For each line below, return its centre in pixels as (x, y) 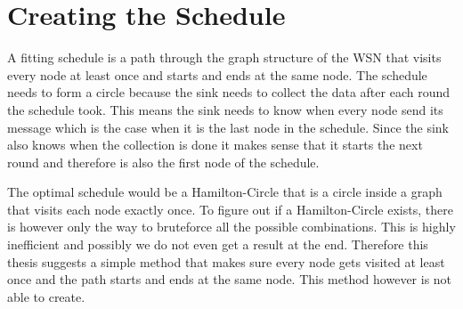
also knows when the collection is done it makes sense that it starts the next (215, 145)
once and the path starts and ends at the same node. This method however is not (230, 279)
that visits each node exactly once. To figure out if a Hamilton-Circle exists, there (230, 209)
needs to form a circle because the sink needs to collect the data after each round (229, 92)
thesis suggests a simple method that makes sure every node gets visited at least (226, 261)
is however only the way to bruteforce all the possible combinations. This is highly (231, 227)
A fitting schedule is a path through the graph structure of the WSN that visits (224, 57)
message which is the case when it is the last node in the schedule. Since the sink (228, 127)
